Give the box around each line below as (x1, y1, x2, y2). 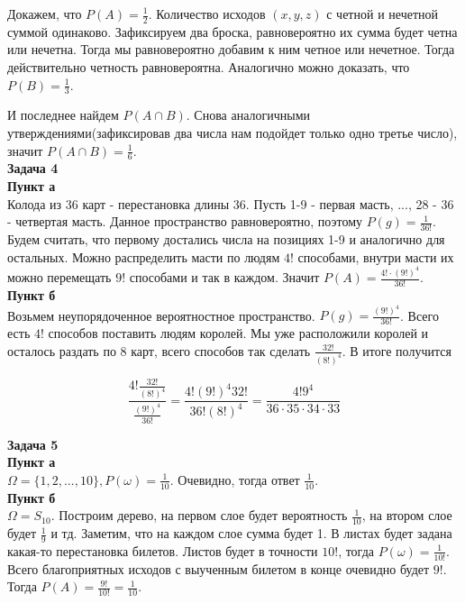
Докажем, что (7, 5, 82, 23)
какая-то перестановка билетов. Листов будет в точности (7, 541, 318, 560)
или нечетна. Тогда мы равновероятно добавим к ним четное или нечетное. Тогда (7, 40, 455, 59)
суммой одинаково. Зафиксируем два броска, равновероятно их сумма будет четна (7, 22, 458, 41)
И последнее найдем (7, 105, 119, 124)
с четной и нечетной (326, 5, 439, 23)
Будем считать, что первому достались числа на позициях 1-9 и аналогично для (7, 230, 445, 249)
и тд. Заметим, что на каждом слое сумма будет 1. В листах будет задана (50, 524, 452, 543)
